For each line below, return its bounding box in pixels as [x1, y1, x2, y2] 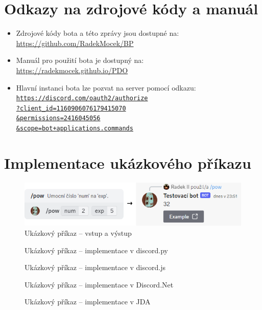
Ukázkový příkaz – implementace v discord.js [25, 262, 165, 273]
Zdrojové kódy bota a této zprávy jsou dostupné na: [16, 28, 179, 38]
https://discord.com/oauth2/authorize [16, 95, 148, 102]
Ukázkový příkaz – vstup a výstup [25, 228, 132, 238]
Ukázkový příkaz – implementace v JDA [25, 296, 151, 307]
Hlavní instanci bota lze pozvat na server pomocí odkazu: [16, 82, 196, 93]
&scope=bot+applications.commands [16, 125, 133, 132]
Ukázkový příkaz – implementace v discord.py [25, 245, 168, 255]
